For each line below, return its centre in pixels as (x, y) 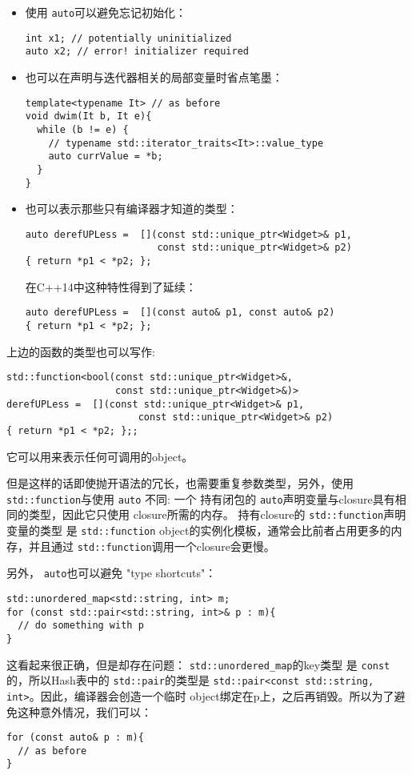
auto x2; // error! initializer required (137, 52)
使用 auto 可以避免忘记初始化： (106, 12)
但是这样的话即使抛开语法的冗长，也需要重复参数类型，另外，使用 (180, 483)
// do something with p (81, 626)
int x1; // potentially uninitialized (128, 38)
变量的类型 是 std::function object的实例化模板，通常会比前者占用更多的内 (204, 530)
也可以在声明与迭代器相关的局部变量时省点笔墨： (154, 76)
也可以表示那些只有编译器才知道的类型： (132, 209)
